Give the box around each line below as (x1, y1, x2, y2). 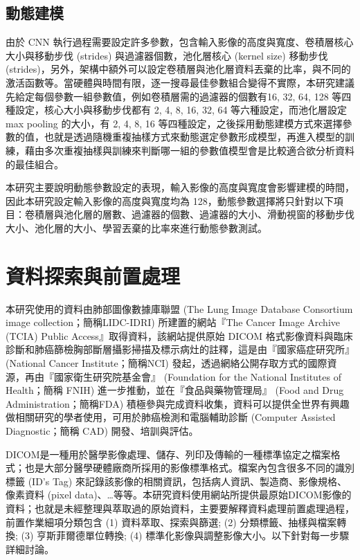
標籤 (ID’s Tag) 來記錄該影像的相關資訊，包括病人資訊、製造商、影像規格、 (6, 473, 347, 488)
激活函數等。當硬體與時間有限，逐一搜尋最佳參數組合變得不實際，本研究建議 (6, 75, 354, 89)
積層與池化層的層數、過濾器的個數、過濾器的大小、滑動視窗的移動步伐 (34, 207, 354, 222)
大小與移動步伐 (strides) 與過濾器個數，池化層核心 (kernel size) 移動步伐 (6, 48, 328, 62)
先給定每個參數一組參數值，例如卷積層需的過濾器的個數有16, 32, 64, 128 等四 (6, 89, 352, 103)
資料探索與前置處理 (6, 261, 181, 289)
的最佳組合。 (6, 156, 64, 171)
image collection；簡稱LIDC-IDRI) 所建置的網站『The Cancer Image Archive (6, 315, 341, 329)
